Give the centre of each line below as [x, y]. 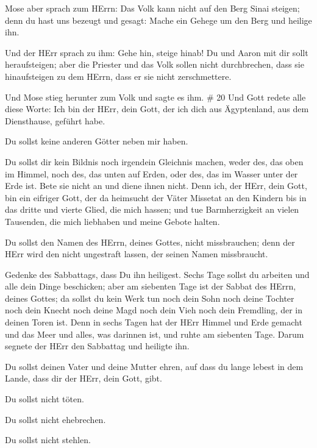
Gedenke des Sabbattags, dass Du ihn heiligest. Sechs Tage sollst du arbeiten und [157, 274]
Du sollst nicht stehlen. [48, 440]
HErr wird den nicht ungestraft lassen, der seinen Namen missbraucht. [137, 254]
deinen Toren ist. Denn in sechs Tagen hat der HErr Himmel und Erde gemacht [154, 322]
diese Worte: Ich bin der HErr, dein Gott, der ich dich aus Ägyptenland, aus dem [157, 109]
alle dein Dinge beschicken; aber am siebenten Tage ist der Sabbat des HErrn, [151, 286]
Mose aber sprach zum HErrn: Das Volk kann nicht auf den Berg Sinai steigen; [152, 8]
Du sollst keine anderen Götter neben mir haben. [97, 141]
